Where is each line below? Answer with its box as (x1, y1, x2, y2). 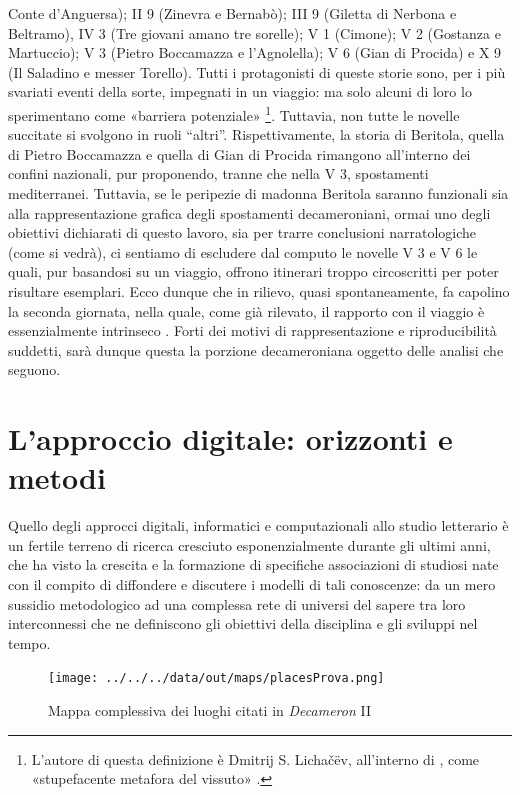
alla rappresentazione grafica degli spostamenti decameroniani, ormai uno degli (8, 202, 491, 223)
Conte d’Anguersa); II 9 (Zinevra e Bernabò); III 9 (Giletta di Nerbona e (8, 3, 457, 23)
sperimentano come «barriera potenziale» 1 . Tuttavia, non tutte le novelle (8, 101, 460, 125)
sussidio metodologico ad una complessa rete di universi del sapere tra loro (8, 593, 466, 614)
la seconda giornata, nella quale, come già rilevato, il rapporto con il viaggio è (8, 300, 485, 321)
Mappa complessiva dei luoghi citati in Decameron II (48, 700, 371, 721)
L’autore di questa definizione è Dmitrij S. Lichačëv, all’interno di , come (31, 748, 480, 769)
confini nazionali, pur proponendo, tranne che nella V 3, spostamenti (8, 163, 429, 184)
